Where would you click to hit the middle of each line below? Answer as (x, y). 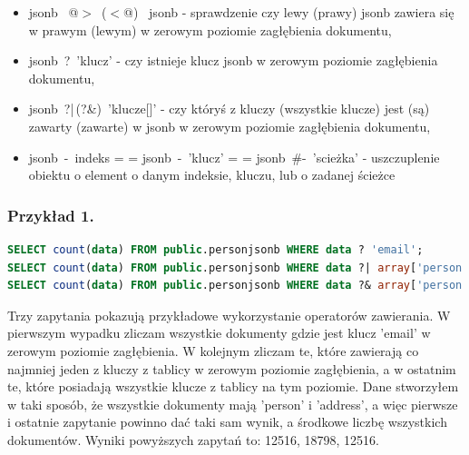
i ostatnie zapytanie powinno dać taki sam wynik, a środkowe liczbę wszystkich (227, 422)
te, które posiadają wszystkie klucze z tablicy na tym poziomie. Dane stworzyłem (233, 386)
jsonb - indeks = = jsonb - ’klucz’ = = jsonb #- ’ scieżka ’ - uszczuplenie (234, 157)
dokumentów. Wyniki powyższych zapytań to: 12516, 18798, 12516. (193, 439)
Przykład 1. (51, 215)
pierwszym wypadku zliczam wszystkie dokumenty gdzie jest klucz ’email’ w (219, 333)
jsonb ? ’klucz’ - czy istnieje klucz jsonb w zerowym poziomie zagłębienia (233, 60)
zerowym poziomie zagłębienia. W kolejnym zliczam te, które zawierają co (213, 350)
